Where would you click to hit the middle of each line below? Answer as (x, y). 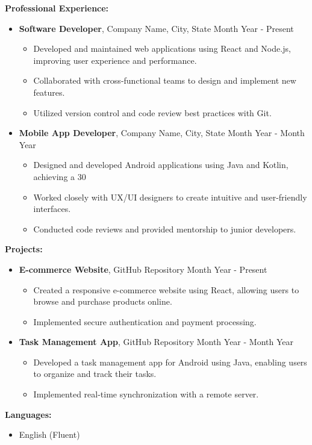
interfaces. (52, 209)
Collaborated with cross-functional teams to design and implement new (165, 80)
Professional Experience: (57, 8)
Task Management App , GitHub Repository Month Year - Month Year (156, 342)
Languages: (28, 414)
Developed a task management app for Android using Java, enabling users (170, 362)
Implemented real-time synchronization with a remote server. (146, 394)
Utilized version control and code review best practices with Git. (152, 112)
